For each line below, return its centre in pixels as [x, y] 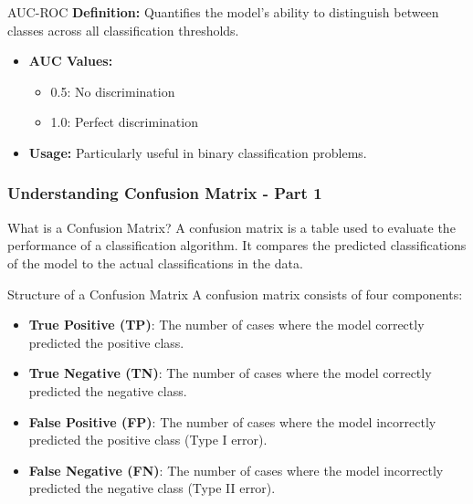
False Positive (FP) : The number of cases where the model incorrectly [232, 421]
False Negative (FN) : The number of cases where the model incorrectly [236, 470]
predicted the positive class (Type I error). [148, 440]
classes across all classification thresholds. [123, 30]
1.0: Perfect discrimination [124, 122]
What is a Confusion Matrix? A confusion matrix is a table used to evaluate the [231, 227]
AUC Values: [71, 61]
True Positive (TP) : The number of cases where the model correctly [226, 325]
